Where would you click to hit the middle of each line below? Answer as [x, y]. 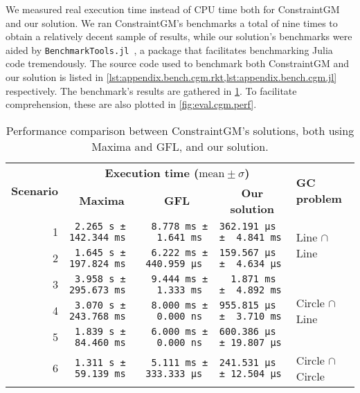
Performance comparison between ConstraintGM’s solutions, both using [180, 130]
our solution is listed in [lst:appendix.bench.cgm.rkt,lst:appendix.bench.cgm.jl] [171, 77]
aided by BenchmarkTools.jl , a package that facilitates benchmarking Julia [169, 49]
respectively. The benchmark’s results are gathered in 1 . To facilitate [151, 90]
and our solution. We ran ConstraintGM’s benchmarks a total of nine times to [172, 22]
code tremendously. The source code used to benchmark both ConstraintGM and [178, 63]
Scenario [35, 190]
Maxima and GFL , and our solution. [180, 146]
